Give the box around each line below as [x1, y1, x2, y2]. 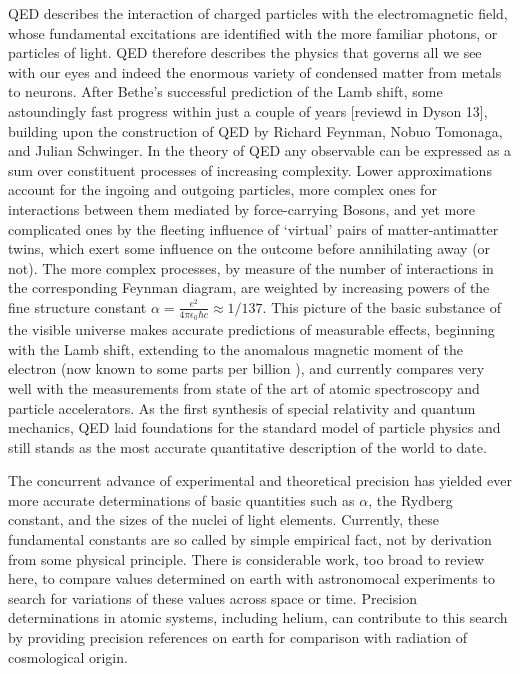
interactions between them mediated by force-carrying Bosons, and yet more [8, 198, 475, 219]
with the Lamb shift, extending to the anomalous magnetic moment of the [8, 338, 463, 359]
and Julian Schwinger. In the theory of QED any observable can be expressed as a [8, 140, 512, 161]
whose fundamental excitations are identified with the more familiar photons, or [8, 22, 498, 43]
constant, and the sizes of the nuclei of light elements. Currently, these [8, 509, 439, 530]
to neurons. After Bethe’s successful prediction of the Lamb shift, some [8, 81, 443, 102]
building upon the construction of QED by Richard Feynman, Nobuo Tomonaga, [8, 120, 503, 141]
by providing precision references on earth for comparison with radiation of [8, 627, 468, 648]
